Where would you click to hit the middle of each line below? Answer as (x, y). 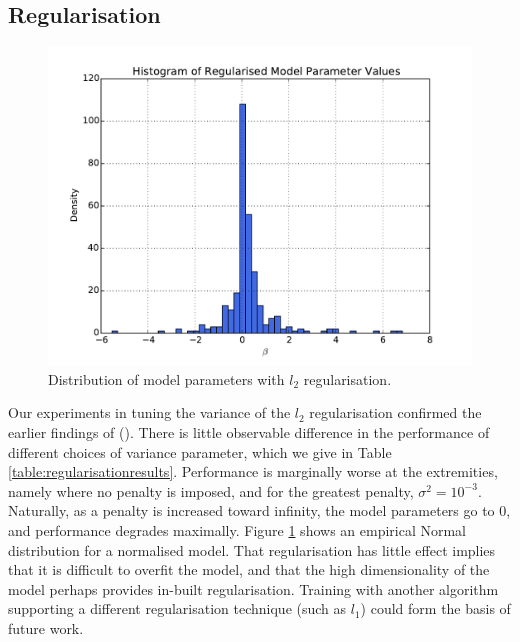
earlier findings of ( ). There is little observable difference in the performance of (249, 431)
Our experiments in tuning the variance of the (149, 412)
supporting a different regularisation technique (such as (177, 608)
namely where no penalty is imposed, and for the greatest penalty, (211, 490)
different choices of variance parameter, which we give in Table (200, 451)
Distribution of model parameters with (166, 378)
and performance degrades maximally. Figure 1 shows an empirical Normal (237, 529)
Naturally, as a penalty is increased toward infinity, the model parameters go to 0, (259, 510)
